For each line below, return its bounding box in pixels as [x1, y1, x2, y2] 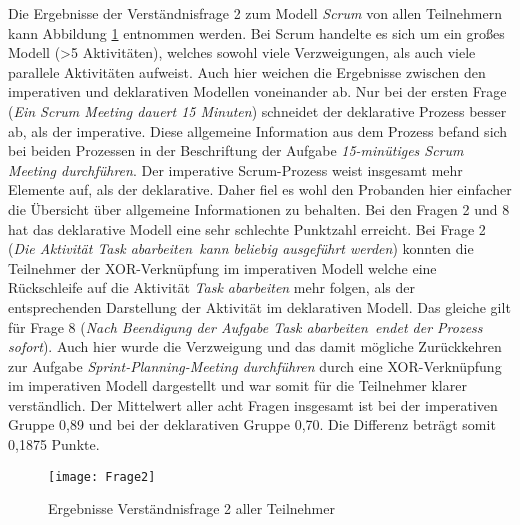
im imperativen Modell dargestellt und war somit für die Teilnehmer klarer [8, 375, 467, 396]
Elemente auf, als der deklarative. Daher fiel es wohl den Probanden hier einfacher [8, 179, 512, 200]
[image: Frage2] [48, 469, 156, 484]
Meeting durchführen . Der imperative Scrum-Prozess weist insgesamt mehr [8, 159, 463, 180]
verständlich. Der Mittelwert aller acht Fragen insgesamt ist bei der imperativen [8, 394, 498, 415]
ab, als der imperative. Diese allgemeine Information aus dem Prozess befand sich [8, 120, 508, 141]
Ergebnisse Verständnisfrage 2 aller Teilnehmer [48, 498, 335, 519]
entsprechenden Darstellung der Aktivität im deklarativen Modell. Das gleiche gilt [8, 296, 511, 317]
